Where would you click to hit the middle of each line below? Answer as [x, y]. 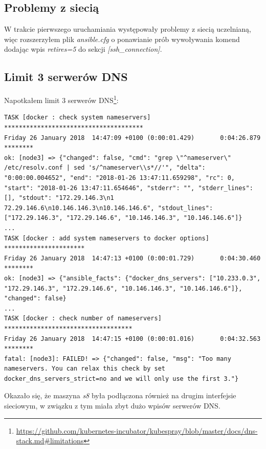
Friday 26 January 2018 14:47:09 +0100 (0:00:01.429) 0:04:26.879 [132, 138]
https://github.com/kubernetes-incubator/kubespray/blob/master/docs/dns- [137, 430]
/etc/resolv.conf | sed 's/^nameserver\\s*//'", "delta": [105, 168]
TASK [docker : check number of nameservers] [83, 319]
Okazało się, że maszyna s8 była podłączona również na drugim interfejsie [120, 395]
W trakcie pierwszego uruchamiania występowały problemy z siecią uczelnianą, [128, 29]
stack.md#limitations [50, 441]
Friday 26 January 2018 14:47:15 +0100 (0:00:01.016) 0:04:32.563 [132, 339]
